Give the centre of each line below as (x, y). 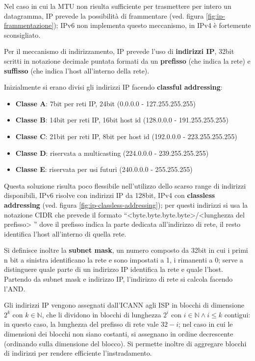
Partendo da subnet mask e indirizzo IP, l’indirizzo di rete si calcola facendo (118, 279)
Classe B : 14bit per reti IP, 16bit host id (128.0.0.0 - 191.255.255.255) (122, 120)
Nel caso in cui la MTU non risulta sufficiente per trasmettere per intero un (118, 6)
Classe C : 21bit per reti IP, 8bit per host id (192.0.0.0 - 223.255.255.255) (126, 136)
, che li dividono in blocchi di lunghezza (102, 314)
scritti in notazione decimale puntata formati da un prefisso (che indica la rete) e (127, 60)
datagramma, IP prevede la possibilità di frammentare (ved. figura (104, 15)
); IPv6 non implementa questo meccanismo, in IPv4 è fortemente (152, 25)
